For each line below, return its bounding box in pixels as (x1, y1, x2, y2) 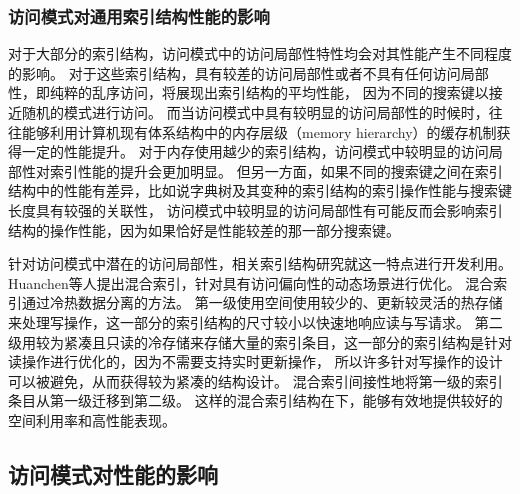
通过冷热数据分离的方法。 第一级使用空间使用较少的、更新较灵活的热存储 (21, 292, 503, 313)
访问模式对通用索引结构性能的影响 (8, 3, 270, 28)
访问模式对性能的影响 (8, 458, 218, 489)
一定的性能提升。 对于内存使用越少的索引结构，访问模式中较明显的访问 (21, 141, 489, 162)
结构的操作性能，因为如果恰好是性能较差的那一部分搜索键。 (8, 219, 400, 240)
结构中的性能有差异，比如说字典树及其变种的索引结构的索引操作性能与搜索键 (8, 180, 512, 201)
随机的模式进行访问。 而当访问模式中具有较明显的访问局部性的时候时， (21, 102, 489, 122)
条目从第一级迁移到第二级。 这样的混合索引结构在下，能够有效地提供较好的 (8, 390, 503, 411)
